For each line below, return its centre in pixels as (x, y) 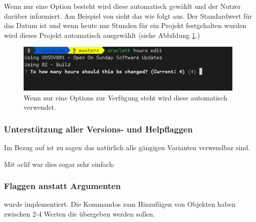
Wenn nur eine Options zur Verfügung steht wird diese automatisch (126, 97)
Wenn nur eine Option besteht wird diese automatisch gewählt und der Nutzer (123, 6)
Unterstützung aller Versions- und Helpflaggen (98, 129)
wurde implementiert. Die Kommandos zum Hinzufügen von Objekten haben (120, 204)
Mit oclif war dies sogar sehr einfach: (60, 164)
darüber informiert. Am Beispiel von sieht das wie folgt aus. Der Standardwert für (128, 16)
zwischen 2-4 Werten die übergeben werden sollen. (80, 213)
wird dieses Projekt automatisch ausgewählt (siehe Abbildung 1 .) (102, 35)
